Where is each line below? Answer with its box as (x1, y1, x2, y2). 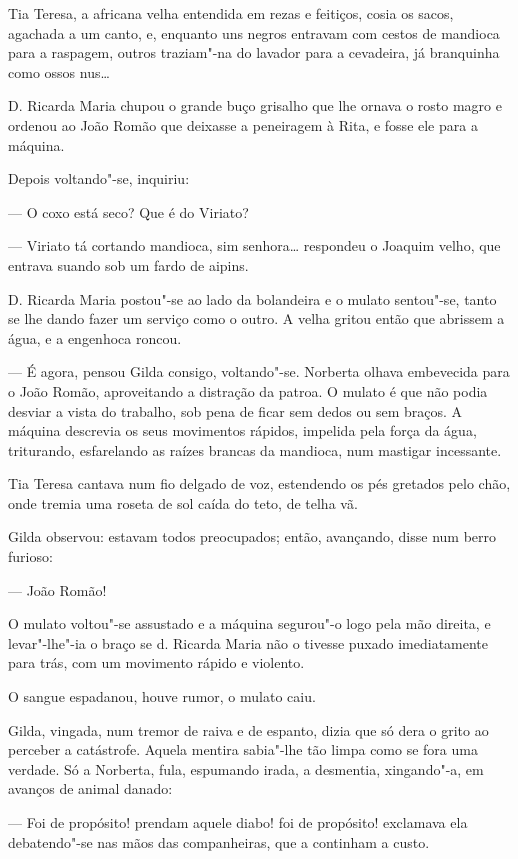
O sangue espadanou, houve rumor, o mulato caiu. (8, 686, 316, 707)
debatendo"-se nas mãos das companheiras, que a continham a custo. (8, 831, 430, 852)
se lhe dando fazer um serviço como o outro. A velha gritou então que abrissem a (8, 308, 505, 329)
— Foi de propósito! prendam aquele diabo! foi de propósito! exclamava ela (8, 812, 468, 832)
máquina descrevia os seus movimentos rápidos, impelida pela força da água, (8, 420, 477, 441)
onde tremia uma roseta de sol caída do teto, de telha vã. (8, 492, 358, 513)
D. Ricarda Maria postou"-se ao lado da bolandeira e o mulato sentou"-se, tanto (8, 288, 497, 309)
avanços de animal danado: (8, 778, 173, 799)
